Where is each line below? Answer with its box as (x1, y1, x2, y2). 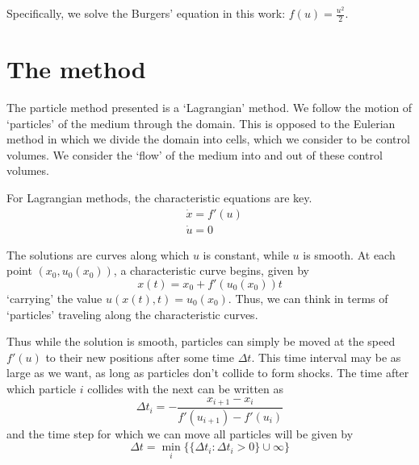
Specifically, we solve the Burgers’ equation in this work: (6, 5, 286, 21)
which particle (6, 380, 76, 396)
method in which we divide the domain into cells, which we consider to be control (6, 131, 410, 147)
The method (6, 52, 146, 85)
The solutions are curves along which (6, 246, 190, 263)
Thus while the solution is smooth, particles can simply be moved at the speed (6, 333, 396, 350)
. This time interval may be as (251, 348, 401, 365)
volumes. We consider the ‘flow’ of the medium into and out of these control (6, 146, 383, 163)
